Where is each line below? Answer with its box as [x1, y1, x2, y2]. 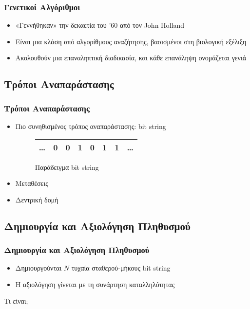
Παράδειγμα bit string [35, 162, 99, 172]
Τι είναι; [4, 295, 28, 306]
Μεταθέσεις [15, 178, 48, 188]
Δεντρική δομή [15, 194, 58, 204]
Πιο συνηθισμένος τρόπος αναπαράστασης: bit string [15, 121, 166, 131]
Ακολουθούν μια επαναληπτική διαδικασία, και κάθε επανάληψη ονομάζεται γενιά [15, 53, 247, 63]
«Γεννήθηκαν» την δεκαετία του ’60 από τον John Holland [15, 20, 184, 30]
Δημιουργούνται [15, 263, 62, 273]
